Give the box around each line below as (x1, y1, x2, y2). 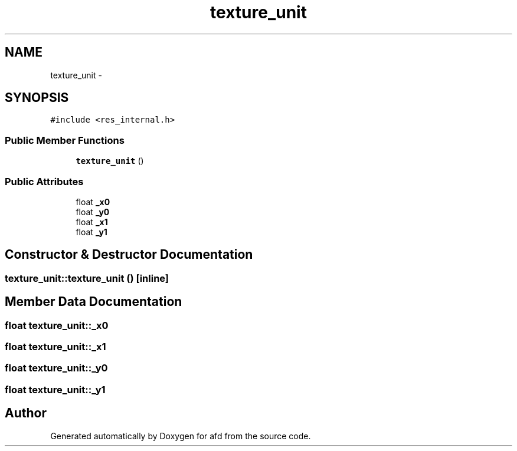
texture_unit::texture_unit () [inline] (5, 272, 169, 284)
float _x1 (76, 216, 108, 227)
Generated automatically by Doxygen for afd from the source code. (50, 430, 311, 441)
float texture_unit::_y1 (5, 383, 106, 396)
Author (5, 406, 47, 421)
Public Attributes (5, 175, 84, 187)
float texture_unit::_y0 (5, 362, 108, 374)
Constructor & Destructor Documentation (5, 247, 253, 262)
